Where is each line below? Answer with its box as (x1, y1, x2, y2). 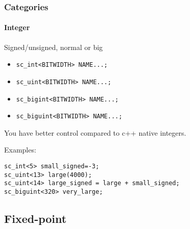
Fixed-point (4, 211, 67, 226)
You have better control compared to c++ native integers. (4, 127, 186, 138)
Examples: (4, 144, 36, 155)
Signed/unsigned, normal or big (4, 41, 103, 52)
